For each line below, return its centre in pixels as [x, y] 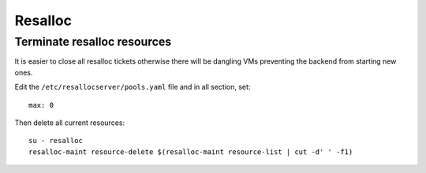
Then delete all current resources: [70, 123]
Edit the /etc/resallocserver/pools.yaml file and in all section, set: [133, 87]
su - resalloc [56, 141]
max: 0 [41, 105]
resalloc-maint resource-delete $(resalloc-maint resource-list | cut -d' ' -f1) [191, 152]
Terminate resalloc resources [93, 42]
